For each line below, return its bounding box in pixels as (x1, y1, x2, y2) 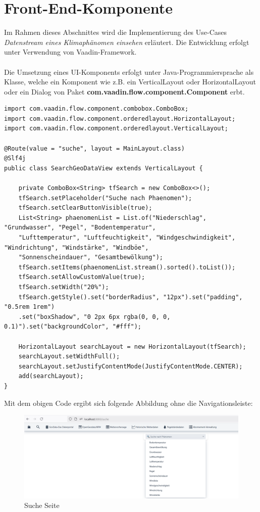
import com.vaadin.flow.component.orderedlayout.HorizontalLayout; (4, 115, 236, 122)
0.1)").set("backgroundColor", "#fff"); (4, 323, 142, 331)
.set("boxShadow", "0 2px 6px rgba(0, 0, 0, (18, 313, 171, 320)
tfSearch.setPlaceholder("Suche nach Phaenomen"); (18, 194, 192, 202)
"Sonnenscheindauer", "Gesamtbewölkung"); (18, 254, 163, 261)
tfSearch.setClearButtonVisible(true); (18, 204, 152, 212)
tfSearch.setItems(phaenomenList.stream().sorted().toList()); (18, 263, 236, 271)
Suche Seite (24, 500, 60, 510)
